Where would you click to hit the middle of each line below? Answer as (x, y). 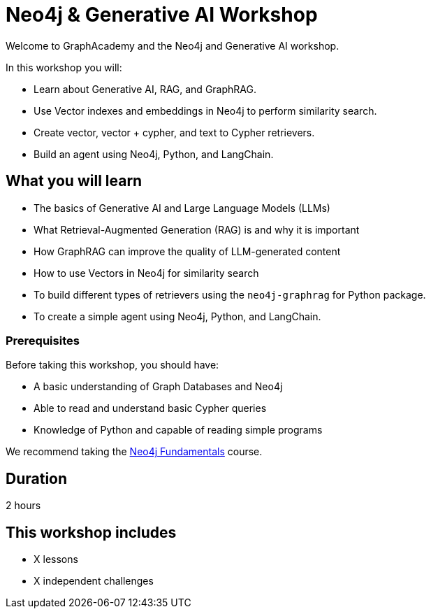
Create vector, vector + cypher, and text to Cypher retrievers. (174, 132)
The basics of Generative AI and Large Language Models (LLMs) (182, 208)
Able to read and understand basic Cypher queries (150, 408)
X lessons (56, 559)
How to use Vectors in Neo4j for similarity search (146, 273)
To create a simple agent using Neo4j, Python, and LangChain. (177, 316)
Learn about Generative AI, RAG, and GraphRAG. (145, 89)
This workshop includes (91, 532)
